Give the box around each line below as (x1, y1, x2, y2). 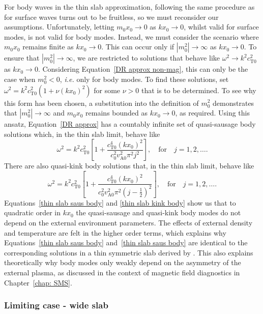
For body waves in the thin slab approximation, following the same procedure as (4, 2, 255, 12)
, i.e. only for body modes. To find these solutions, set (60, 73, 229, 84)
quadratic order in (4, 207, 61, 218)
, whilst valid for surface (184, 21, 259, 32)
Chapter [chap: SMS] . (4, 277, 72, 288)
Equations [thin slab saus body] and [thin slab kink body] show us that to (4, 197, 236, 208)
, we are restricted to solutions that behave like (73, 52, 220, 63)
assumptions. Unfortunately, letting (4, 21, 114, 32)
